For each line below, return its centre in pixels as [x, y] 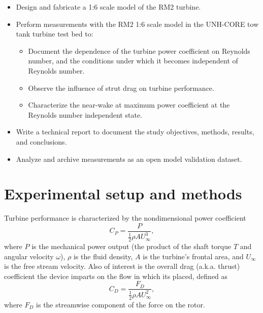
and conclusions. [41, 141]
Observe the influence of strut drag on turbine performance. [121, 88]
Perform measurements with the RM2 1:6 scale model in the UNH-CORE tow [137, 24]
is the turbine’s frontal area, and [193, 256]
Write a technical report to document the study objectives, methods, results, [135, 132]
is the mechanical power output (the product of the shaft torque [131, 246]
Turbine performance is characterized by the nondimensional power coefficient [125, 218]
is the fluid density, [103, 256]
